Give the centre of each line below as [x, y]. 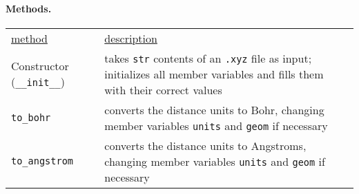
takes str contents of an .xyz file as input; [208, 58]
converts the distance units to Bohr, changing [214, 109]
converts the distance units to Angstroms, [205, 145]
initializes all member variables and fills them [214, 74]
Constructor [40, 66]
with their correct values [163, 89]
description [131, 38]
